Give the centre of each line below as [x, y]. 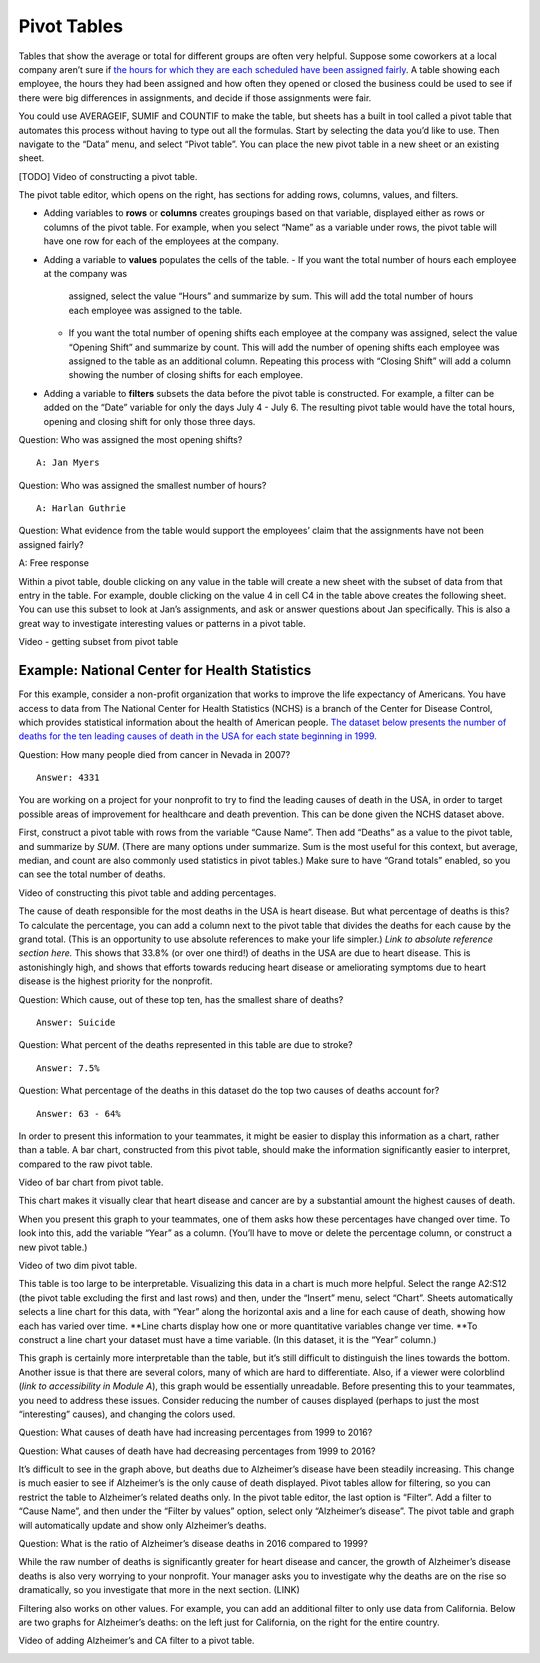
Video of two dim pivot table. [78, 1266]
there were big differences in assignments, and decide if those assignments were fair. [195, 97]
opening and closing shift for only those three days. [149, 421]
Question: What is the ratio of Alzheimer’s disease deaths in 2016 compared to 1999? [193, 1544]
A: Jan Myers [68, 463]
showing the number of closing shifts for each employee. [186, 375]
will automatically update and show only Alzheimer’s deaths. [142, 1525]
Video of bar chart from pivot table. [91, 1182]
